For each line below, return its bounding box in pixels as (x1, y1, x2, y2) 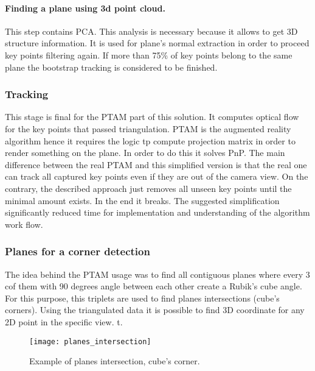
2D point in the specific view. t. (5, 315, 123, 328)
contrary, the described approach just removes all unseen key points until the (5, 182, 292, 194)
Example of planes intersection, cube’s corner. (29, 355, 200, 367)
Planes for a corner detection (5, 244, 150, 259)
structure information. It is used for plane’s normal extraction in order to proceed (5, 37, 310, 49)
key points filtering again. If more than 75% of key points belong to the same (5, 48, 292, 61)
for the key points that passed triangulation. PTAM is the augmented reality (5, 122, 291, 135)
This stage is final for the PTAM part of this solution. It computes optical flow (5, 110, 299, 123)
